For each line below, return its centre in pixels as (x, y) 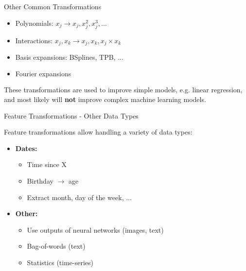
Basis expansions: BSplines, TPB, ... (69, 57)
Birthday (40, 180)
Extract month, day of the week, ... (79, 197)
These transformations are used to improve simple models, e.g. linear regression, (123, 90)
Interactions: (34, 40)
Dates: (26, 148)
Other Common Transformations (53, 6)
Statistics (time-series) (60, 262)
